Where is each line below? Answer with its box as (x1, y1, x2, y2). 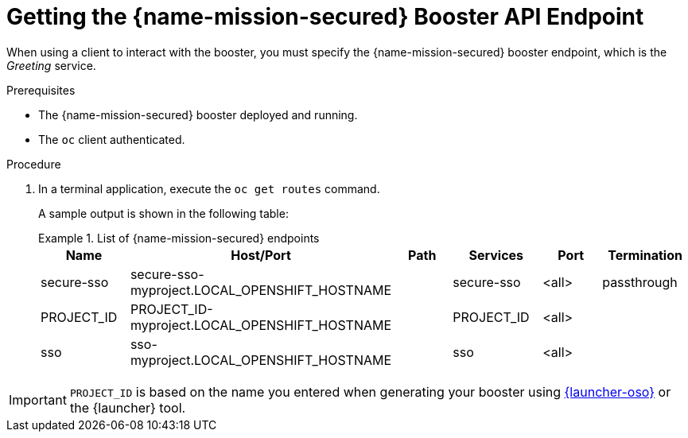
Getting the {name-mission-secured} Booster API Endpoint (6, 3, 644, 30)
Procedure (6, 157, 61, 171)
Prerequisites (6, 83, 76, 97)
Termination (608, 246, 682, 263)
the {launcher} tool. (69, 399, 186, 416)
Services (468, 246, 524, 263)
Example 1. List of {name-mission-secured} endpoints (38, 231, 320, 245)
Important (9, 391, 67, 408)
